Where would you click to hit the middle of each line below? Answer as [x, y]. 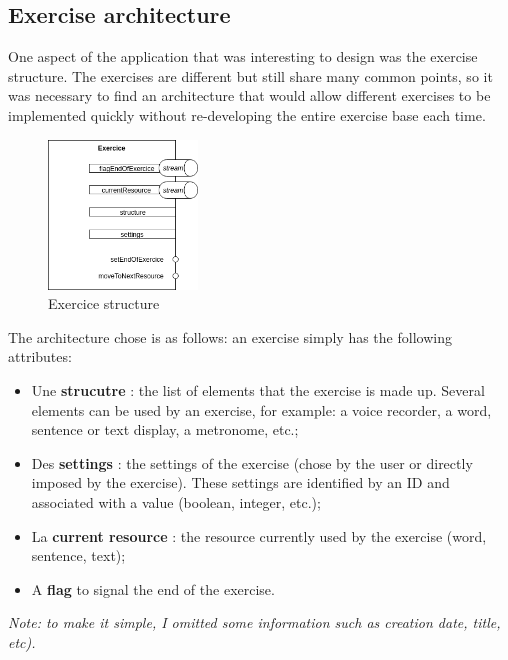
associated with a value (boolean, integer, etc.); [176, 501]
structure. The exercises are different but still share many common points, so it [250, 75]
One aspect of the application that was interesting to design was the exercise [243, 56]
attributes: [40, 356]
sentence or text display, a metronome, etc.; [165, 429]
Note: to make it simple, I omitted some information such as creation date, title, [254, 622]
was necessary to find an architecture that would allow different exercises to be [249, 95]
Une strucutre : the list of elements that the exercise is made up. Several [258, 389]
